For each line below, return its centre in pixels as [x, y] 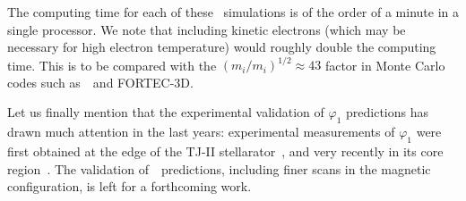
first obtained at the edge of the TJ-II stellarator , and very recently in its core [225, 151]
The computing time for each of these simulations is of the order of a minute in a [233, 12]
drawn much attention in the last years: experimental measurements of [201, 132]
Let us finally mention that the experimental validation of [166, 112]
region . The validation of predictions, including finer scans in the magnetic [219, 168]
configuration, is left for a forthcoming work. [129, 186]
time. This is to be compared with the [112, 65]
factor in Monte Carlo [385, 65]
